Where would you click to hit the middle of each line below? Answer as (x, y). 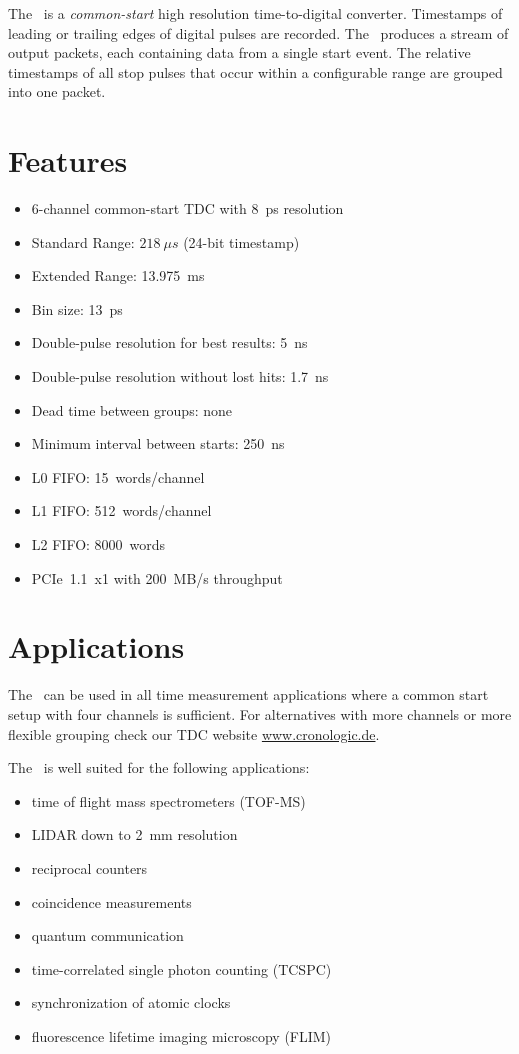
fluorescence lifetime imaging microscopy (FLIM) (181, 1035)
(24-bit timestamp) (241, 241)
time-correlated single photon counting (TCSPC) (181, 968)
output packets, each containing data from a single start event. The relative (239, 52)
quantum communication (107, 935)
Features (68, 160)
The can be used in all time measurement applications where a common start (248, 694)
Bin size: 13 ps (77, 308)
